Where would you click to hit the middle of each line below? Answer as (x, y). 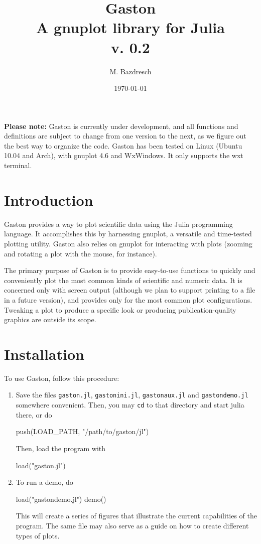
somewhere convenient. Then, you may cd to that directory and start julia (130, 405)
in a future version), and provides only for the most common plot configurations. (128, 299)
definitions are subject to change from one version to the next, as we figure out (125, 136)
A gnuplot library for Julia (130, 27)
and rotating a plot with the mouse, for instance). (81, 253)
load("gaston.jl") (41, 465)
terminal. (18, 165)
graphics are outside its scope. (50, 319)
